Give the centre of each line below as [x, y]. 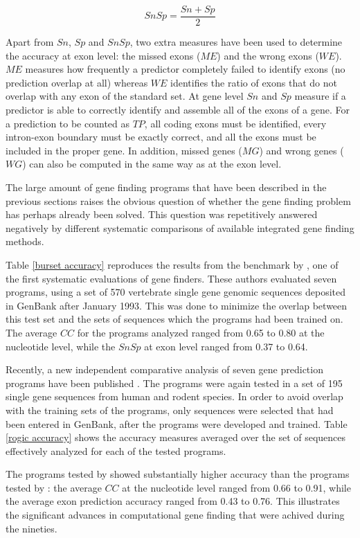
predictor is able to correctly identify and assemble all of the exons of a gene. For [178, 110]
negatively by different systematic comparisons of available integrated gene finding [180, 227]
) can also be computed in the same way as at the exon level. [152, 164]
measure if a [320, 96]
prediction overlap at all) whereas [77, 82]
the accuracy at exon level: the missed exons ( [103, 55]
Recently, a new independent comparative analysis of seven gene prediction [164, 369]
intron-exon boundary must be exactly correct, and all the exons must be [161, 137]
